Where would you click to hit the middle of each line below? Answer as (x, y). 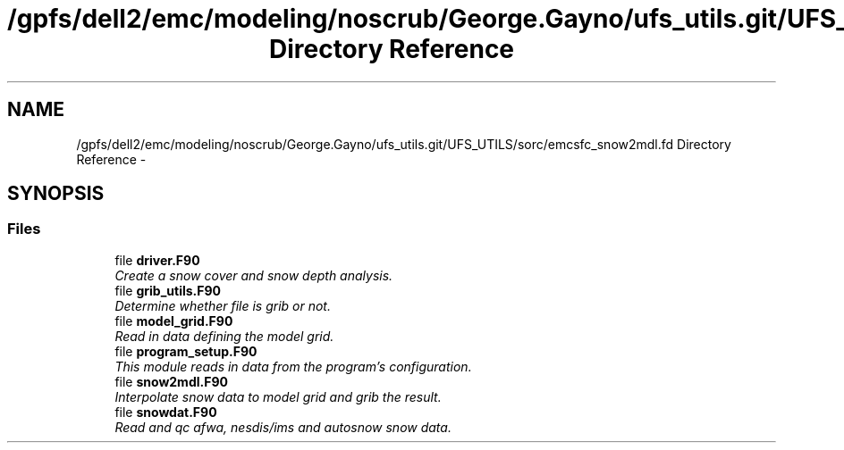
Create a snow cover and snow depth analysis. (254, 275)
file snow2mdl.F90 (171, 381)
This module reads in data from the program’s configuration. (293, 366)
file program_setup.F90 (186, 351)
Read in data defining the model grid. (224, 336)
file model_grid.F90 (174, 321)
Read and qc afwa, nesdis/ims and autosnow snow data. (283, 427)
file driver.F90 (157, 260)
